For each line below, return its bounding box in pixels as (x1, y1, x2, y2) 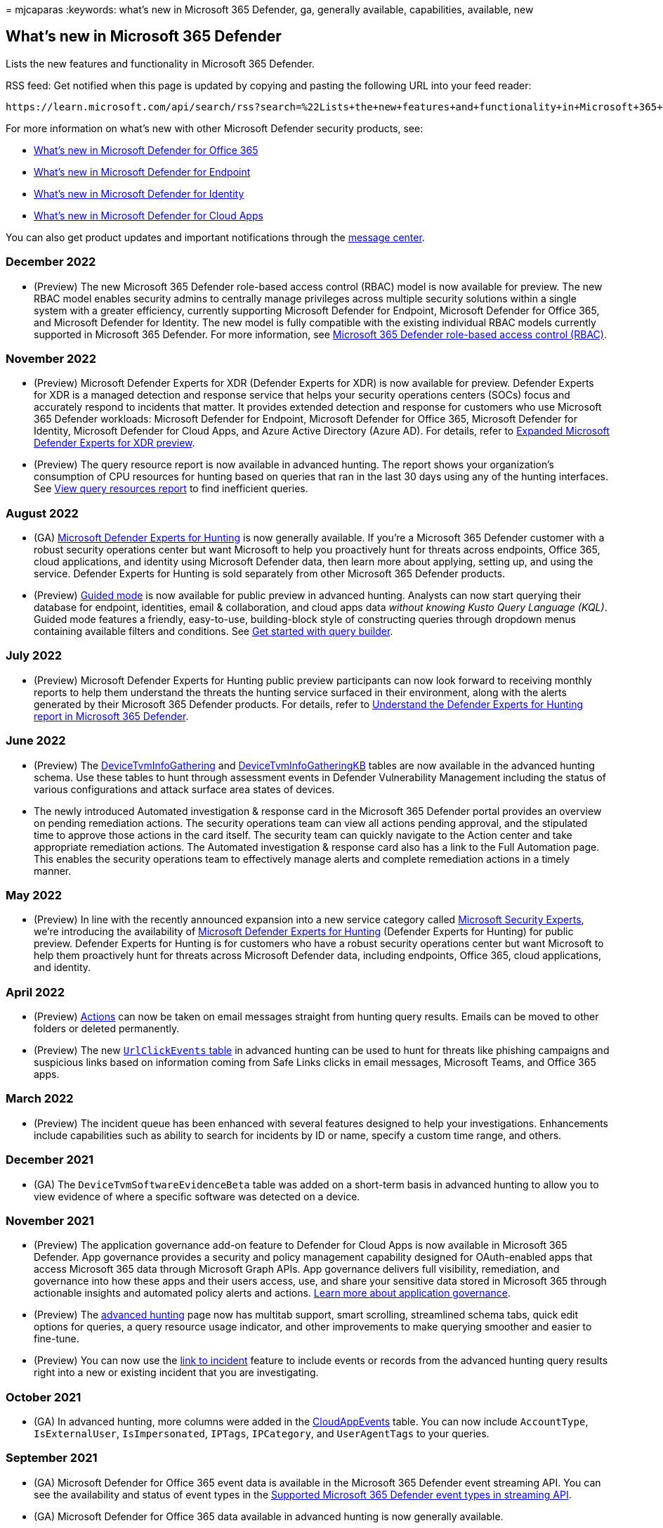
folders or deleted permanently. (34, 1022, 180, 1035)
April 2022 (6, 984, 65, 999)
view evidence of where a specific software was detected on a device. (34, 1190, 360, 1202)
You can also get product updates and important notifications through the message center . (6, 231, 425, 243)
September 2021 (6, 1451, 98, 1465)
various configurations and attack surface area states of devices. (34, 783, 335, 795)
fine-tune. (34, 1333, 79, 1345)
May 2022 (6, 887, 63, 902)
